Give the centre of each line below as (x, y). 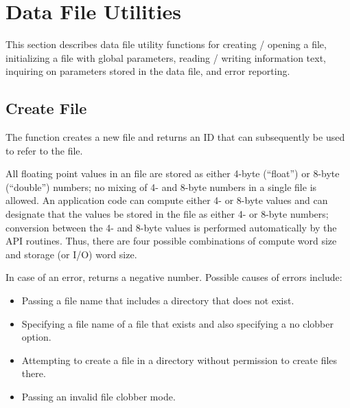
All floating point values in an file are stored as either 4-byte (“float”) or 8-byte (173, 173)
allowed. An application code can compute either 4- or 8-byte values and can (167, 200)
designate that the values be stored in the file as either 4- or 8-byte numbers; (167, 214)
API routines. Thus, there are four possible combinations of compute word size (171, 241)
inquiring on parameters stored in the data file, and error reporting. (148, 71)
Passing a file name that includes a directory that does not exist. (158, 301)
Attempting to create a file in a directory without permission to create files (179, 360)
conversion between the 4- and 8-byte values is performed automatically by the (171, 227)
